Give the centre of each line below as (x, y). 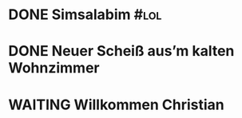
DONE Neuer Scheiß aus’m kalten (121, 51)
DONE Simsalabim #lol (85, 15)
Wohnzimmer (54, 68)
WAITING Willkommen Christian (117, 104)
